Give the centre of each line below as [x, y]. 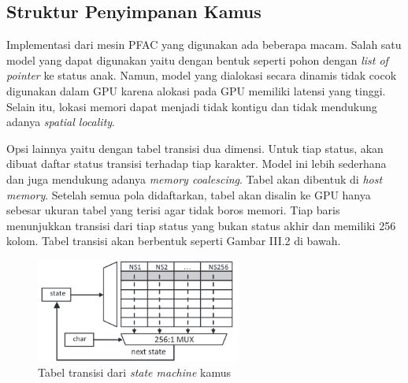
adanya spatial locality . [61, 122]
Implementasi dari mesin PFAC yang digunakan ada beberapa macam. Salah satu [204, 45]
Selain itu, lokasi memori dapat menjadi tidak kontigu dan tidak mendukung [192, 106]
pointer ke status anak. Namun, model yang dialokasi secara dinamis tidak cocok [202, 75]
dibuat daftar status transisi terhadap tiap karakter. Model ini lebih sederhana [197, 164]
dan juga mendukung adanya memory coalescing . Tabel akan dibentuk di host [195, 178]
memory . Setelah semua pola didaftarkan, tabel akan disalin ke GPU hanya [189, 194]
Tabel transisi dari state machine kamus [134, 372]
